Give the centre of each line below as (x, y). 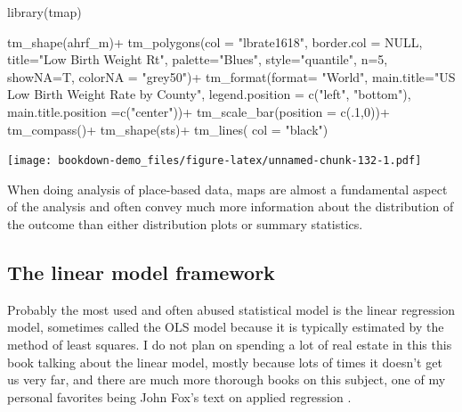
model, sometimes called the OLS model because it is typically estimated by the (226, 327)
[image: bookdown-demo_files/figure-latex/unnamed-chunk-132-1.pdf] (215, 161)
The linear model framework (141, 272)
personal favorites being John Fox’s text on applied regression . (179, 396)
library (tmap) (45, 12)
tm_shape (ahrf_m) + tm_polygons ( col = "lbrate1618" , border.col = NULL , (215, 41)
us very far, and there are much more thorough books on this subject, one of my (227, 379)
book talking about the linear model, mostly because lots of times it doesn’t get (225, 362)
